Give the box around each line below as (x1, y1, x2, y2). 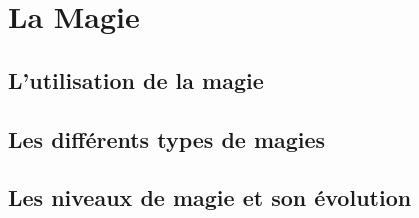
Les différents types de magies (8, 123, 326, 154)
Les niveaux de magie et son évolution (8, 182, 412, 213)
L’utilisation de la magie (8, 64, 264, 95)
